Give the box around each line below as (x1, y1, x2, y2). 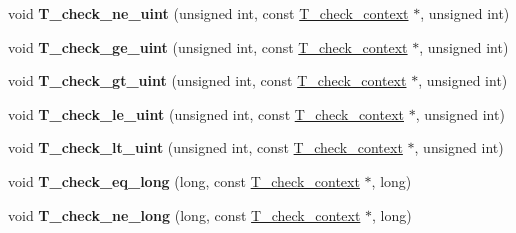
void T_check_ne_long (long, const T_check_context (8, 204, 361, 225)
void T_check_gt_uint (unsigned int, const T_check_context (8, 70, 407, 91)
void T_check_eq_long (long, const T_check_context (8, 170, 360, 191)
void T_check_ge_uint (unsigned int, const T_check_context (8, 36, 408, 57)
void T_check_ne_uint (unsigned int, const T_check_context (8, 3, 409, 23)
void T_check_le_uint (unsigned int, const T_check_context (8, 103, 404, 124)
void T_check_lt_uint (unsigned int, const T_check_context (8, 137, 403, 158)
